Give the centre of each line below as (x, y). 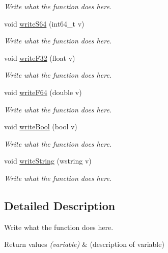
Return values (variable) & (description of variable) (84, 244)
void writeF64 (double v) (43, 92)
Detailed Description (60, 205)
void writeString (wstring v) (48, 161)
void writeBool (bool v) (41, 126)
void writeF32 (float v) (40, 57)
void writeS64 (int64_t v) (44, 23)
